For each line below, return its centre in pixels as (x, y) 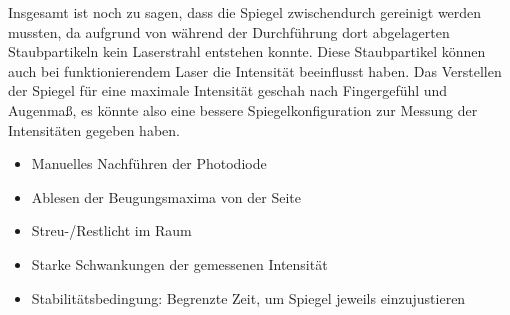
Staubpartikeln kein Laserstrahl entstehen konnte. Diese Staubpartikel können (247, 51)
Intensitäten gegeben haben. (94, 129)
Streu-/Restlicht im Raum (111, 230)
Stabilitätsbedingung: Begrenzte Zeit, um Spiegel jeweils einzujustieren (248, 297)
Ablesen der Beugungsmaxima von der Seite (166, 196)
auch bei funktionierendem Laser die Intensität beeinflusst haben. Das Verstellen (255, 70)
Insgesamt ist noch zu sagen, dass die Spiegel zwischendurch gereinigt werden (245, 12)
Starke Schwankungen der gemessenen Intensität (179, 263)
